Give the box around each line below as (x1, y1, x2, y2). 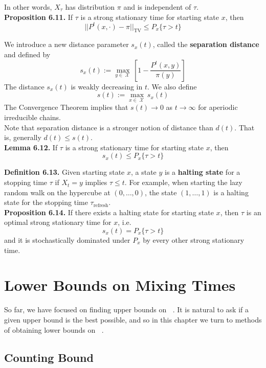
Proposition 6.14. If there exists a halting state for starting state (4, 206, 214, 217)
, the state (145, 187, 177, 197)
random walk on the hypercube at (4, 187, 110, 197)
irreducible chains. (4, 112, 61, 123)
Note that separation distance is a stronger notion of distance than (4, 122, 213, 132)
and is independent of (123, 2, 191, 12)
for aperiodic (198, 102, 238, 112)
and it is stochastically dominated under (4, 235, 130, 245)
